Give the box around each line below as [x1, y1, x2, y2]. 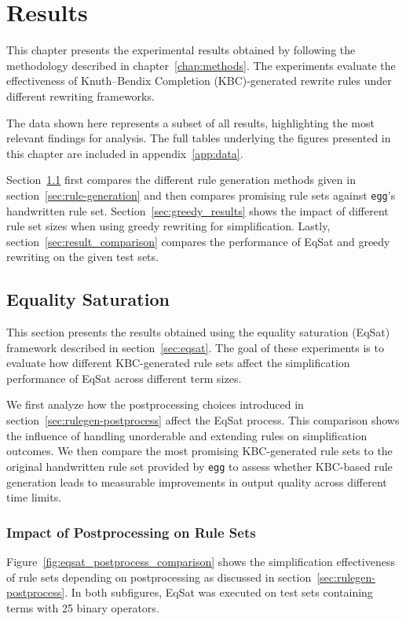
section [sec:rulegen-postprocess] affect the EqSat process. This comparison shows [6, 412, 400, 428]
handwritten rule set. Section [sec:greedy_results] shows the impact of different [6, 202, 389, 219]
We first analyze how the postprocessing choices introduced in [6, 396, 304, 413]
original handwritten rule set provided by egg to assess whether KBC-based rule [6, 457, 393, 474]
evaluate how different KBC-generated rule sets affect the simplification [6, 355, 350, 371]
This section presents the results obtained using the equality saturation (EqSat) [6, 324, 390, 340]
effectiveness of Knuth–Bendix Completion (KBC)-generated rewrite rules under [6, 72, 392, 89]
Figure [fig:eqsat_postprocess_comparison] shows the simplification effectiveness [6, 553, 395, 569]
